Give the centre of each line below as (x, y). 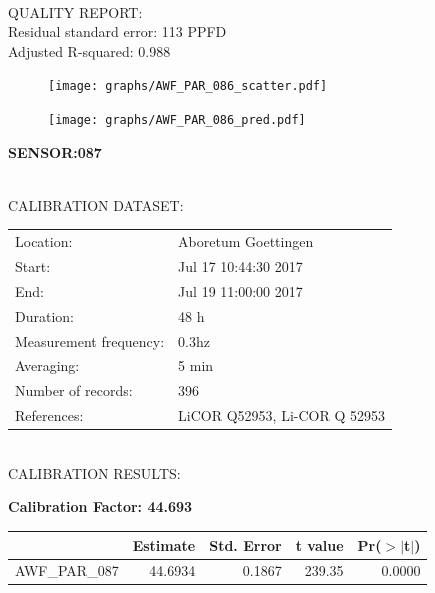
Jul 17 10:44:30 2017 (240, 266)
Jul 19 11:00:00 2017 (240, 290)
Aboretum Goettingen (246, 241)
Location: (44, 241)
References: (49, 415)
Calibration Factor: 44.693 (100, 506)
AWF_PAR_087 (67, 570)
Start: (33, 266)
